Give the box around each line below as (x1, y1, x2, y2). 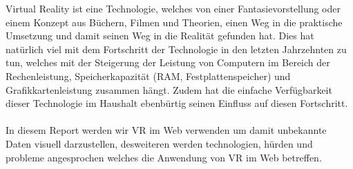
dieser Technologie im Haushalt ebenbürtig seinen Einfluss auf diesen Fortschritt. (6, 96, 348, 110)
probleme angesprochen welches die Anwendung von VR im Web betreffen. (6, 150, 322, 164)
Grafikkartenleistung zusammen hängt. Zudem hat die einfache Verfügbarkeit (6, 82, 332, 97)
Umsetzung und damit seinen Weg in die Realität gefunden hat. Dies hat (6, 28, 314, 43)
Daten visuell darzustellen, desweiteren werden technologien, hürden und (6, 136, 313, 150)
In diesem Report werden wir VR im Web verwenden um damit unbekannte (6, 123, 327, 137)
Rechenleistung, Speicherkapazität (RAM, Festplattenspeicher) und (6, 68, 291, 83)
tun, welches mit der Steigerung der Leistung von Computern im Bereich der (6, 55, 330, 70)
